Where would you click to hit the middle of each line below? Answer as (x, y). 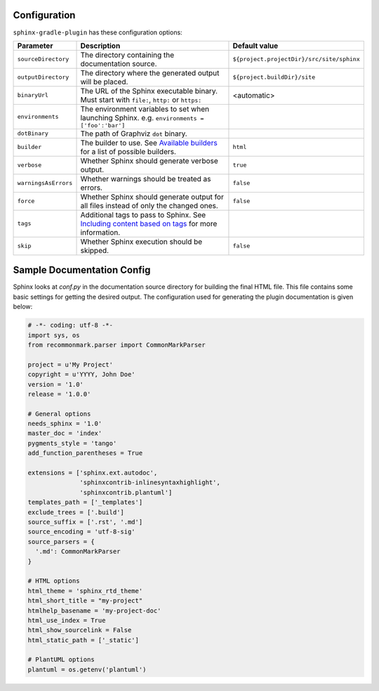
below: (23, 306)
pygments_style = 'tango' (72, 443)
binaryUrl (33, 95)
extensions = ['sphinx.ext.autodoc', (93, 473)
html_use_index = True (67, 620)
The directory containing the (127, 55)
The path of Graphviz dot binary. (134, 134)
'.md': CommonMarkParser (78, 551)
